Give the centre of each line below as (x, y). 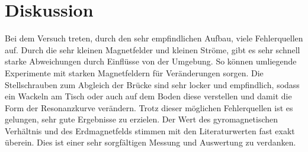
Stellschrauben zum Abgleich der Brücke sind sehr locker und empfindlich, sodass (152, 84)
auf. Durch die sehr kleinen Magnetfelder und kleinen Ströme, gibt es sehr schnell (153, 49)
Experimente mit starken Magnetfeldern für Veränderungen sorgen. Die (134, 72)
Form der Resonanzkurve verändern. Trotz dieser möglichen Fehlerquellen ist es (149, 107)
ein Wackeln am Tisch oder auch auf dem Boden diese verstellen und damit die (148, 96)
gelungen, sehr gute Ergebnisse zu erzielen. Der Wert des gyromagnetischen (142, 119)
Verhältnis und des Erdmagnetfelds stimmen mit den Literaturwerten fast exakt (150, 130)
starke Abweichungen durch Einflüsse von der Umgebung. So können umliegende (151, 61)
